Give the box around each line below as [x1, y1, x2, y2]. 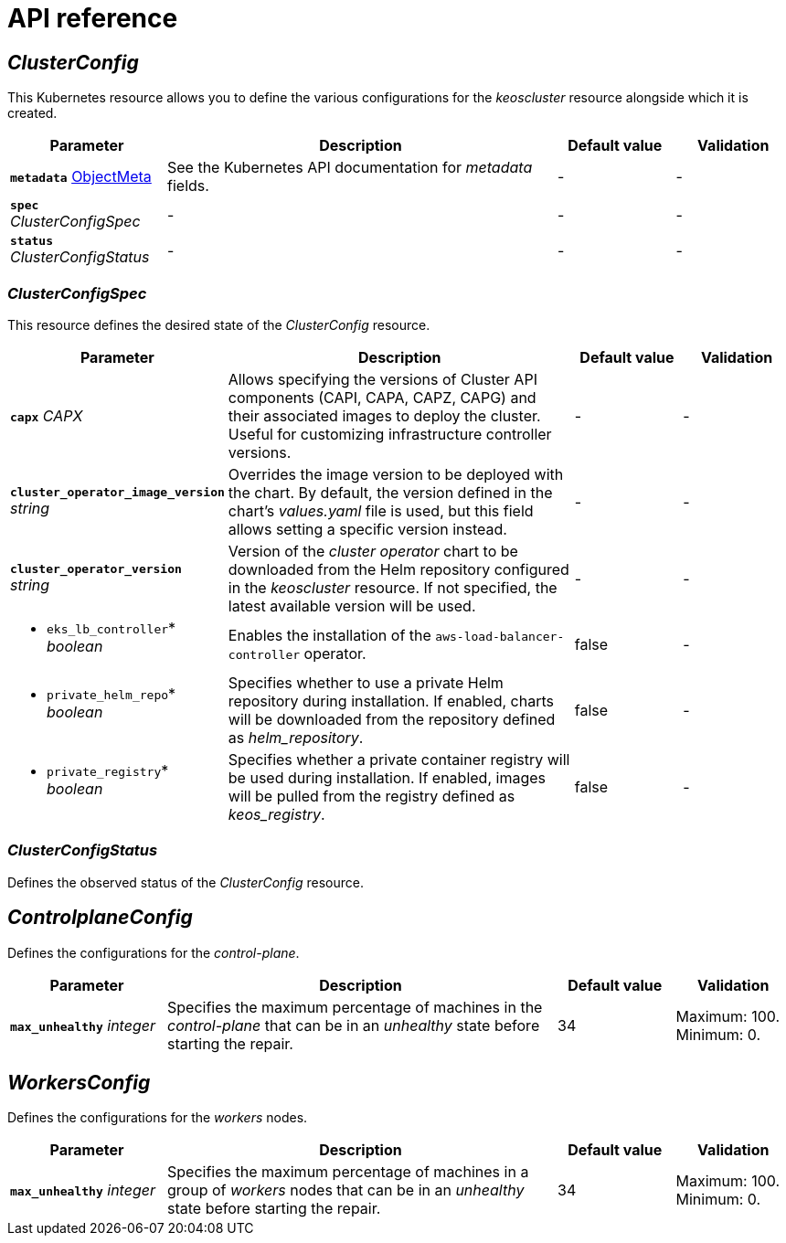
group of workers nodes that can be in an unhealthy [167, 1181, 525, 1200]
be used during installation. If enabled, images [228, 768, 546, 787]
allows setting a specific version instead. [228, 519, 507, 538]
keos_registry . [228, 804, 325, 823]
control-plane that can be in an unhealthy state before [167, 1015, 540, 1035]
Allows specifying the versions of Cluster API [228, 369, 537, 388]
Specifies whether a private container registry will [228, 749, 570, 769]
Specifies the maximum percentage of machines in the [167, 997, 543, 1016]
